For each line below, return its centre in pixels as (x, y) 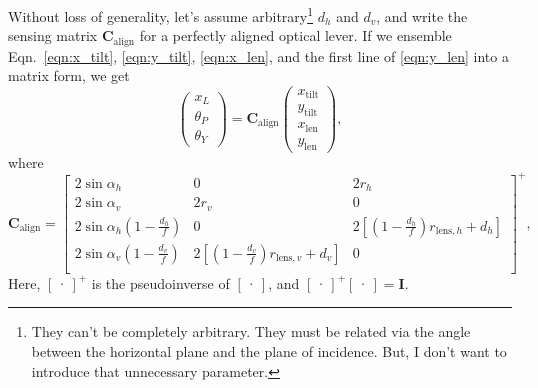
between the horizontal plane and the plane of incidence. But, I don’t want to (269, 350)
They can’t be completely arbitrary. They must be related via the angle (251, 331)
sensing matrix (53, 35)
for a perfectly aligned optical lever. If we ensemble (295, 35)
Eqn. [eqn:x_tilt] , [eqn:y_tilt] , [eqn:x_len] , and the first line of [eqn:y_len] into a (258, 55)
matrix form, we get (69, 75)
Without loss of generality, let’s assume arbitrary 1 (161, 14)
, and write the (422, 15)
